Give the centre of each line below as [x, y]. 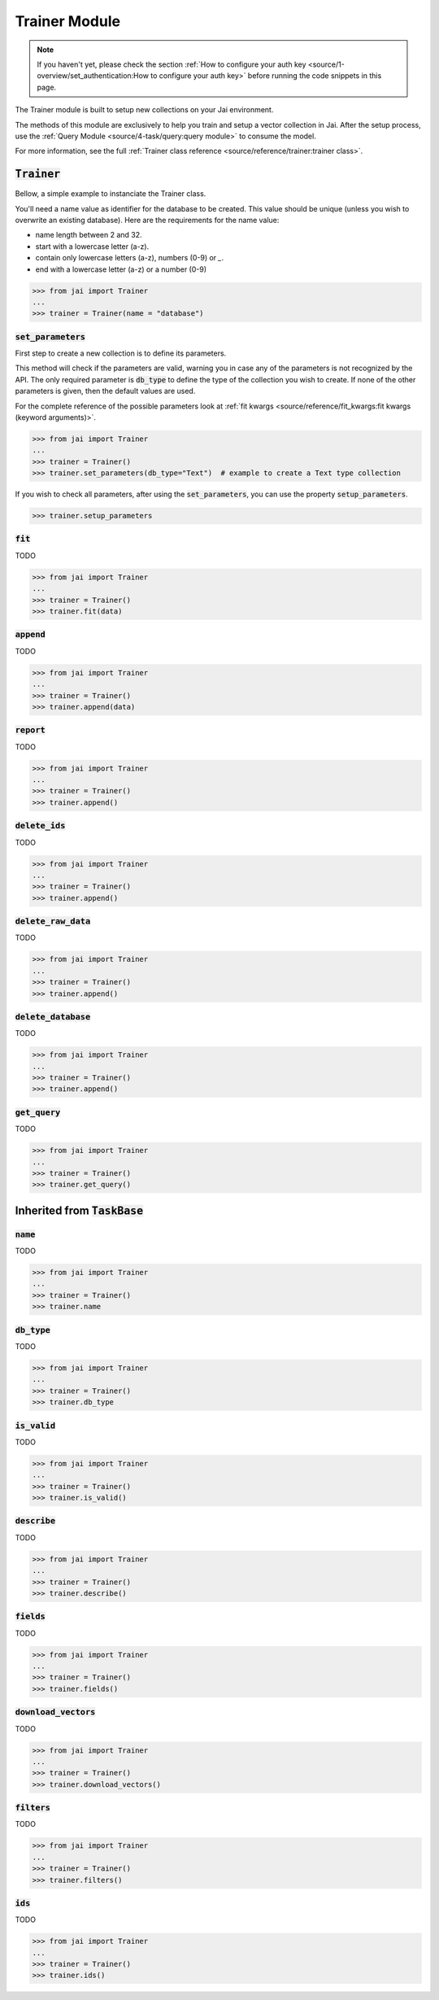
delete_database [53, 1017]
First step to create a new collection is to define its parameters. [121, 353]
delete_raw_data [53, 921]
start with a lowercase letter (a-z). [92, 246]
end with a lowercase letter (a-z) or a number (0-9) [121, 269]
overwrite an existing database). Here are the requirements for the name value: [147, 220]
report [30, 730]
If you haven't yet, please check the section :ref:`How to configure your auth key [172, 64]
